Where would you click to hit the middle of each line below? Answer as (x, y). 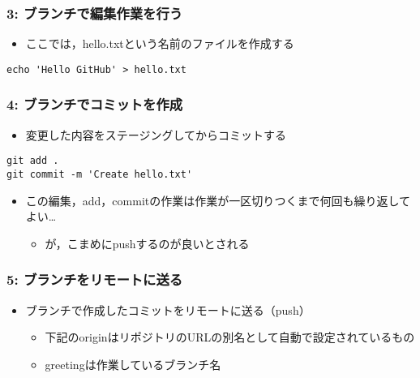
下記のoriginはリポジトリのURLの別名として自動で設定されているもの (230, 337)
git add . (33, 161)
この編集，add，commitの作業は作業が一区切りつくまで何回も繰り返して (218, 200)
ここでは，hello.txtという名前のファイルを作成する (160, 43)
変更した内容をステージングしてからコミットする (156, 134)
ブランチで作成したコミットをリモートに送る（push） (168, 309)
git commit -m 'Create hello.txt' (100, 174)
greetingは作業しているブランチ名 (133, 364)
